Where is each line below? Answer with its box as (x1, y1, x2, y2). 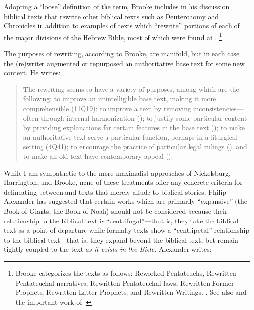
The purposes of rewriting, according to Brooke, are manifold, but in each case (4, 48, 240, 59)
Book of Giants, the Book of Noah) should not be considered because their (4, 205, 228, 216)
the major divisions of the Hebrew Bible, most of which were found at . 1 (4, 30, 222, 42)
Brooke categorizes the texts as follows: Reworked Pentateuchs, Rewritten (15, 267, 236, 278)
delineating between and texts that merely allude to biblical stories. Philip (4, 186, 227, 197)
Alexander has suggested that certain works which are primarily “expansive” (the (4, 196, 247, 206)
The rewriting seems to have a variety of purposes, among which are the (23, 84, 239, 94)
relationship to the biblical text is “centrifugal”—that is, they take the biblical (4, 215, 239, 225)
